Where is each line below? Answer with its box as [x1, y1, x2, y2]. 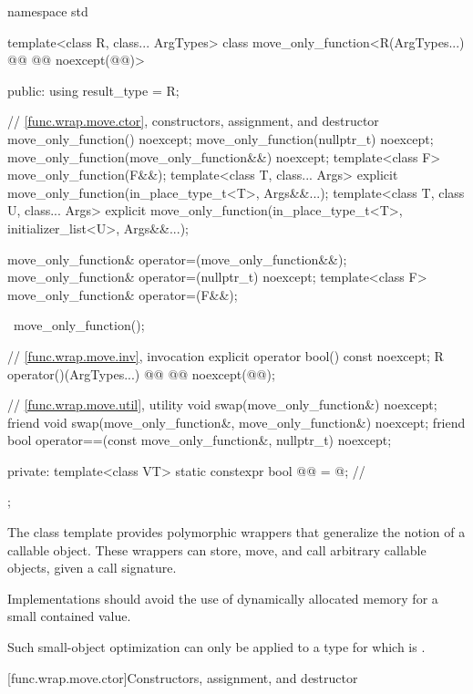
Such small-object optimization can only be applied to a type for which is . [7, 637, 426, 657]
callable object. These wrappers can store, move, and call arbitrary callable [7, 540, 427, 559]
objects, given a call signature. [7, 558, 177, 577]
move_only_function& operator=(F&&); [7, 285, 238, 304]
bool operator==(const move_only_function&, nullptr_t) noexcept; [7, 430, 392, 450]
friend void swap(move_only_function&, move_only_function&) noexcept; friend [7, 412, 466, 431]
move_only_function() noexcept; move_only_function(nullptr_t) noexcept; [7, 129, 434, 148]
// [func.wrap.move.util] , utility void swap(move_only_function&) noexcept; [7, 395, 437, 414]
